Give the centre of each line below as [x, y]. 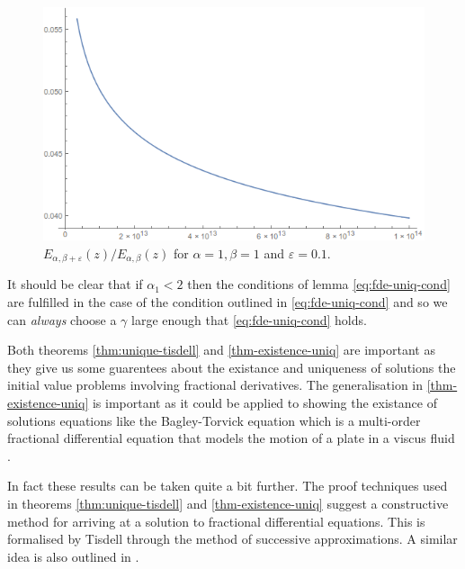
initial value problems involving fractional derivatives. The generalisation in [215, 385]
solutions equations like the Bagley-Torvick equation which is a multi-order [214, 420]
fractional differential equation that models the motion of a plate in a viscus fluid [231, 438]
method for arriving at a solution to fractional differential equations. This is [216, 521]
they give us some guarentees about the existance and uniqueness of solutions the [232, 367]
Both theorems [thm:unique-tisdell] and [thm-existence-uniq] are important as [221, 350]
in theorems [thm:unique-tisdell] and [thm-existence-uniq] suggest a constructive [228, 503]
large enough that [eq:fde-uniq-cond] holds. [249, 319]
